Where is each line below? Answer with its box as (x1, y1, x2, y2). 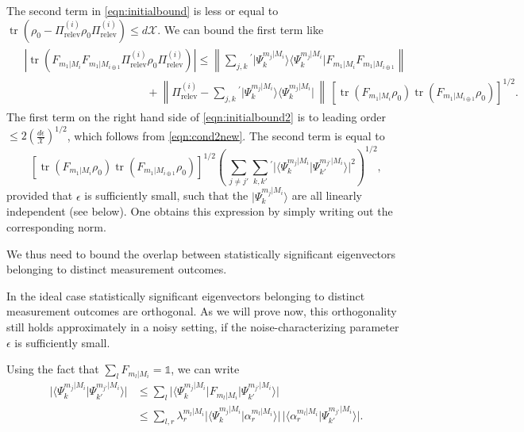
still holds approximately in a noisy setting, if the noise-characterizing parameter (6, 318, 399, 335)
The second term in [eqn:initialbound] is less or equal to (6, 2, 279, 18)
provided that (6, 187, 73, 204)
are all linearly (291, 187, 362, 204)
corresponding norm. (6, 218, 106, 235)
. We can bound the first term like (157, 21, 324, 37)
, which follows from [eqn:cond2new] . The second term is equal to (67, 127, 385, 143)
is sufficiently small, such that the (84, 187, 249, 204)
